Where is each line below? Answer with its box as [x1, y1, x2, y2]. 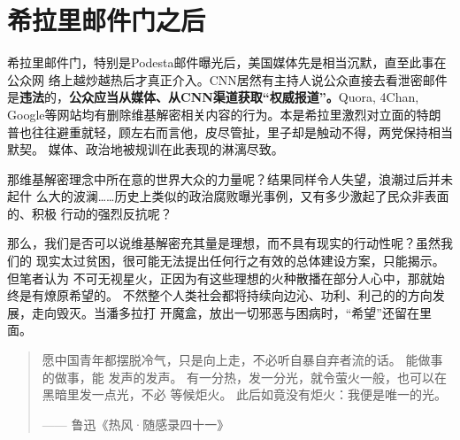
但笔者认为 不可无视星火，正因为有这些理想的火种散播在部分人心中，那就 [7, 268, 433, 287]
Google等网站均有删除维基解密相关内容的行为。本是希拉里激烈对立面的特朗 [7, 104, 441, 123]
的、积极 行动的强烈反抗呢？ [7, 204, 172, 222]
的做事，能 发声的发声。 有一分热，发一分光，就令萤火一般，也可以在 [42, 367, 448, 386]
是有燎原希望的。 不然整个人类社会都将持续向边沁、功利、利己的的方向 [19, 286, 433, 305]
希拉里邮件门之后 [7, 2, 206, 38]
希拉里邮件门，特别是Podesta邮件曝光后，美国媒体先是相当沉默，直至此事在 [7, 53, 447, 72]
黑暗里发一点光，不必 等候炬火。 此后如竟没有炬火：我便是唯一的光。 [42, 385, 448, 404]
